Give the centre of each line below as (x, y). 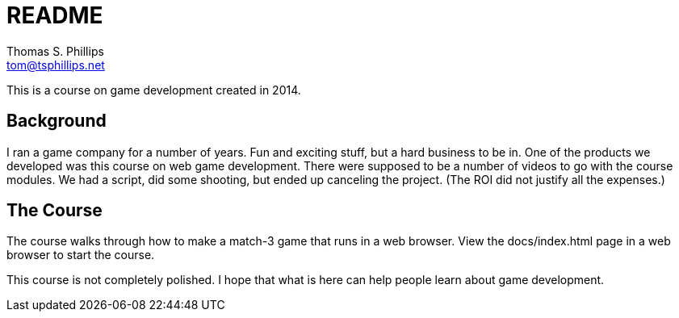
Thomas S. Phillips (55, 51)
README (55, 15)
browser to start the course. (81, 255)
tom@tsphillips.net (56, 65)
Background (57, 121)
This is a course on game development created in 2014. (154, 90)
